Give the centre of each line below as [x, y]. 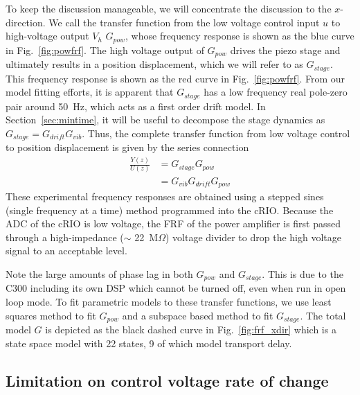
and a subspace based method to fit [198, 315]
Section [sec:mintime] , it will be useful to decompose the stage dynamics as [165, 120]
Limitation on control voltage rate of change [167, 380]
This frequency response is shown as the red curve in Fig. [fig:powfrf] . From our [175, 78]
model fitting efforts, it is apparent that [90, 92]
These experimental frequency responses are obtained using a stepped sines [165, 196]
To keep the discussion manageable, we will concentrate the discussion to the [169, 8]
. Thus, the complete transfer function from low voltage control [216, 133]
